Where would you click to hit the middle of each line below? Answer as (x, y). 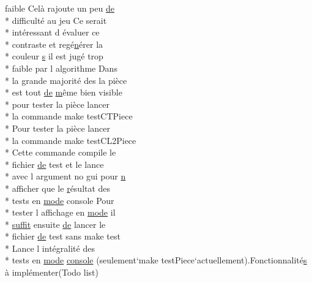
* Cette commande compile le (61, 152)
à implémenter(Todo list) (52, 272)
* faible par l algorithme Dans (61, 68)
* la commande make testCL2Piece (71, 140)
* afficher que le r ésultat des (58, 188)
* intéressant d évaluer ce (52, 32)
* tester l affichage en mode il (60, 212)
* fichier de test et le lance (54, 164)
